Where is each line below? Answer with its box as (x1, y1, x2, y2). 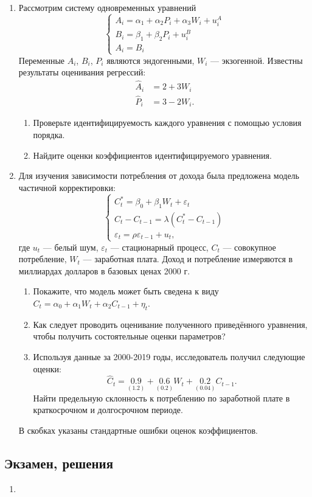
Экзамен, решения (4, 453, 114, 472)
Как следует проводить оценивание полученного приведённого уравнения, (33, 318, 308, 330)
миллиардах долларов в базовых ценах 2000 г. (18, 264, 190, 277)
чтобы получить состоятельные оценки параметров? (33, 330, 226, 342)
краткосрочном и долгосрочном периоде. (33, 403, 183, 416)
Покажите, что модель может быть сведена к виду (33, 285, 219, 297)
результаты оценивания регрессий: (18, 66, 146, 78)
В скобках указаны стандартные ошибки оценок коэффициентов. (18, 423, 258, 436)
